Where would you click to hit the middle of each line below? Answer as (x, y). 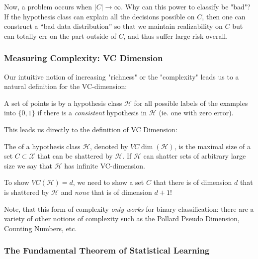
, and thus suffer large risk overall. (176, 36)
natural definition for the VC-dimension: (66, 86)
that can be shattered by (75, 156)
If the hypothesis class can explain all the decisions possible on (99, 16)
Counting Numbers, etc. (41, 228)
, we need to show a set (108, 182)
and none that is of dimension (106, 192)
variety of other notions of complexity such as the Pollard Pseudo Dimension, (122, 218)
